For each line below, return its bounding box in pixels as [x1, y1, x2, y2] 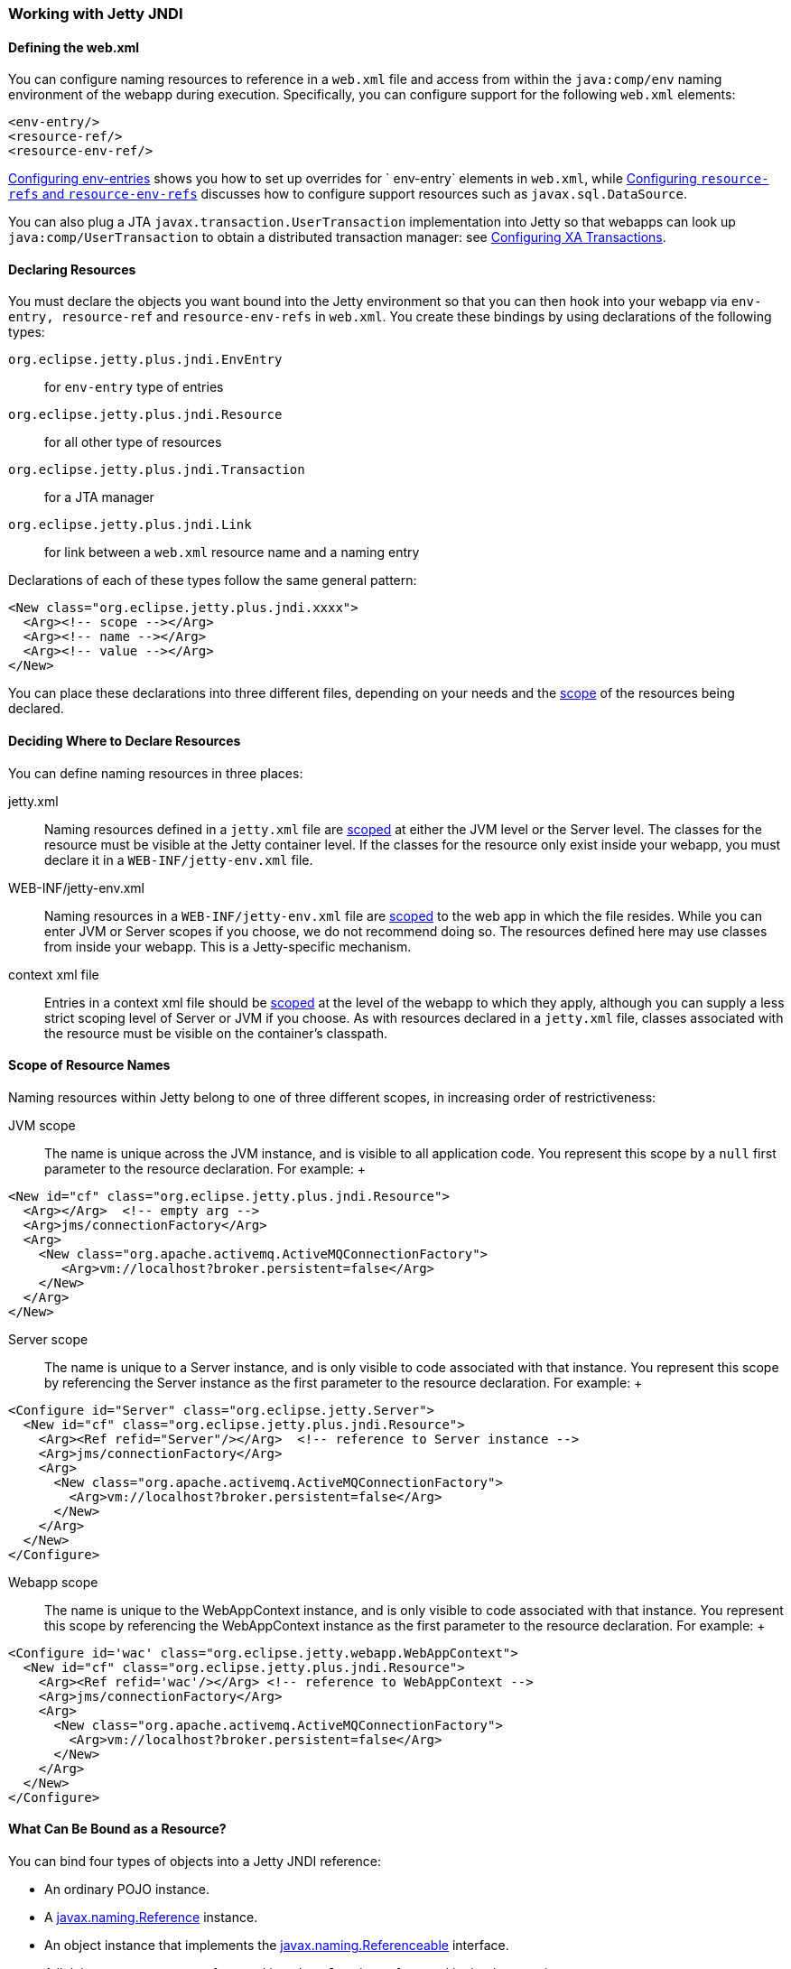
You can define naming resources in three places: [8, 765, 303, 781]
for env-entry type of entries [44, 379, 224, 395]
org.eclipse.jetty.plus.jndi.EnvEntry [8, 352, 283, 367]
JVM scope [8, 1117, 76, 1133]
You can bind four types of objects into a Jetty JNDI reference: [8, 1853, 381, 1870]
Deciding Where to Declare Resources [8, 733, 241, 749]
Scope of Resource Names [8, 1057, 171, 1073]
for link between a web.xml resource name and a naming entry [44, 544, 420, 561]
